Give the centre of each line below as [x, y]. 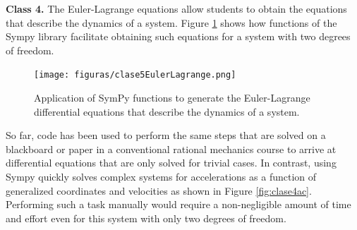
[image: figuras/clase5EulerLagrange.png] [135, 75]
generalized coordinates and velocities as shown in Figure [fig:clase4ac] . [159, 190]
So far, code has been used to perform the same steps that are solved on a [166, 135]
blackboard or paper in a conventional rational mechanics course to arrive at [171, 149]
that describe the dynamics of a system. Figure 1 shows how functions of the [171, 22]
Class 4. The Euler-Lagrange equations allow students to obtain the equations [176, 8]
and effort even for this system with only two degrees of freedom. [146, 218]
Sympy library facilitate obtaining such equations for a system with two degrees [178, 36]
